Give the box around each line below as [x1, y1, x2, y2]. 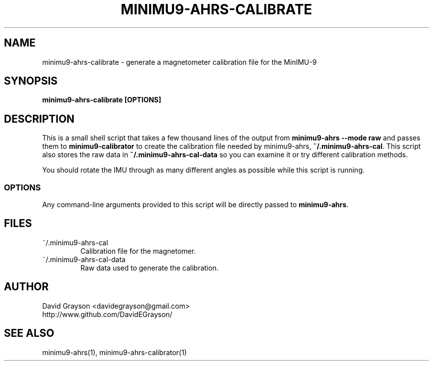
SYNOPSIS [4, 75, 58, 88]
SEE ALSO [4, 327, 54, 340]
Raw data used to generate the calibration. [80, 263, 218, 272]
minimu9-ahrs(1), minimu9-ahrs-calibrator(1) [42, 348, 187, 357]
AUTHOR [4, 280, 49, 293]
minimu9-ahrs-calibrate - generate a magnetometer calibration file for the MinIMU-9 [42, 57, 317, 66]
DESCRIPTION [4, 112, 75, 125]
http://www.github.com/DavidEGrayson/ [42, 310, 173, 319]
